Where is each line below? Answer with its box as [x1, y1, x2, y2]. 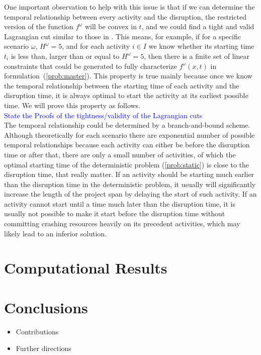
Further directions [16, 343, 71, 353]
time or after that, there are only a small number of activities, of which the [4, 149, 236, 159]
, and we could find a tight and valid [141, 21, 254, 32]
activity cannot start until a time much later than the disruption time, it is [4, 198, 236, 209]
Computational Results [4, 257, 167, 278]
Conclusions [4, 297, 88, 317]
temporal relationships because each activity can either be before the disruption [4, 139, 250, 150]
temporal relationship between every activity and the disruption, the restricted [4, 11, 246, 22]
